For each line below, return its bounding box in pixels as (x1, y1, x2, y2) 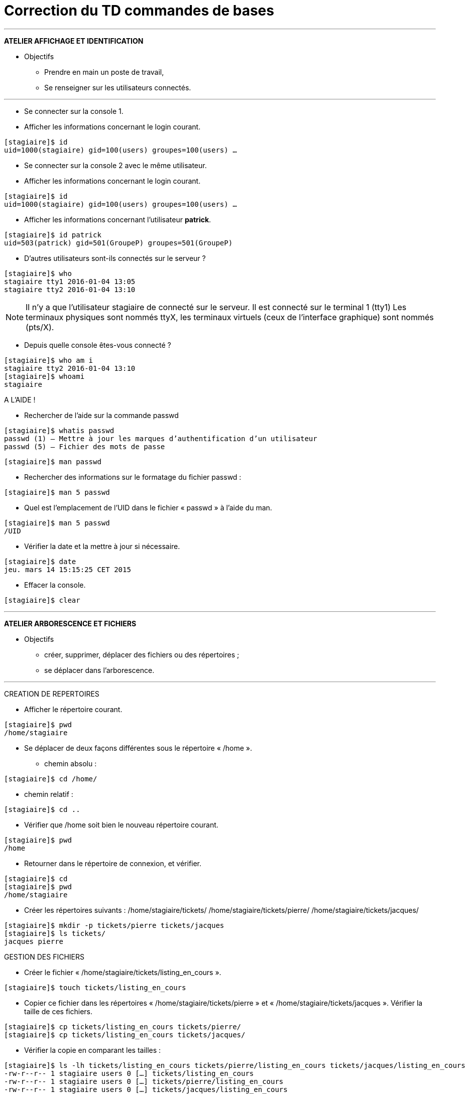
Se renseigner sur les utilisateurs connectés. (44, 83, 191, 92)
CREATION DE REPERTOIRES (4, 689, 99, 698)
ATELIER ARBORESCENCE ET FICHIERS (4, 619, 137, 628)
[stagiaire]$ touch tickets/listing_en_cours (4, 983, 186, 992)
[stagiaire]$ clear (4, 596, 80, 604)
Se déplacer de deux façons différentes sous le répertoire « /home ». (24, 743, 253, 752)
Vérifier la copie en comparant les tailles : (24, 1045, 161, 1054)
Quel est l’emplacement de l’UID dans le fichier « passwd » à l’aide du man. (24, 503, 272, 512)
